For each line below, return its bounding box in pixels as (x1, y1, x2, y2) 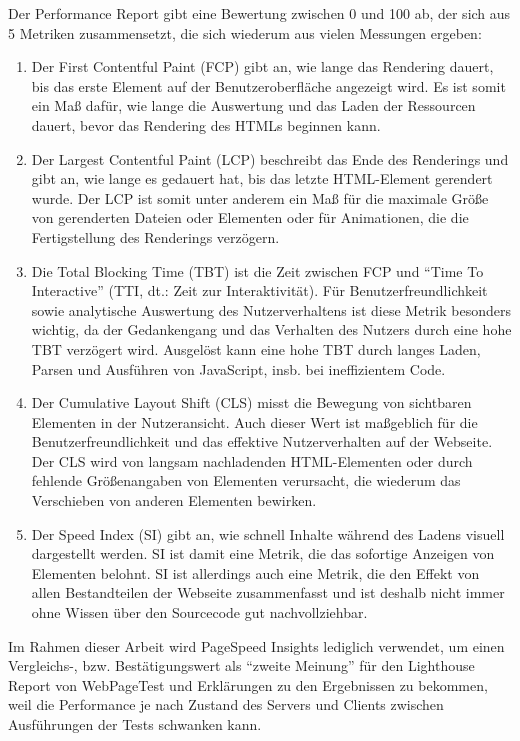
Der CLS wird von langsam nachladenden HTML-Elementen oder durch (31, 450, 473, 471)
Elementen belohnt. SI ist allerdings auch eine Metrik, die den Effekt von (31, 562, 480, 583)
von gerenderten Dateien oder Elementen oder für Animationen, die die (31, 207, 469, 228)
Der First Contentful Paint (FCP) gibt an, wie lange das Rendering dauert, (31, 56, 494, 77)
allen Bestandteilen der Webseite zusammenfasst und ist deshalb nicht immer (31, 582, 505, 603)
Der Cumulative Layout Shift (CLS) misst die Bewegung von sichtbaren (31, 392, 472, 413)
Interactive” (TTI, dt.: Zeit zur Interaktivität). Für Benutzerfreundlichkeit (31, 280, 488, 301)
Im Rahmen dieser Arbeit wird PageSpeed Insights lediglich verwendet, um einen (8, 635, 505, 656)
